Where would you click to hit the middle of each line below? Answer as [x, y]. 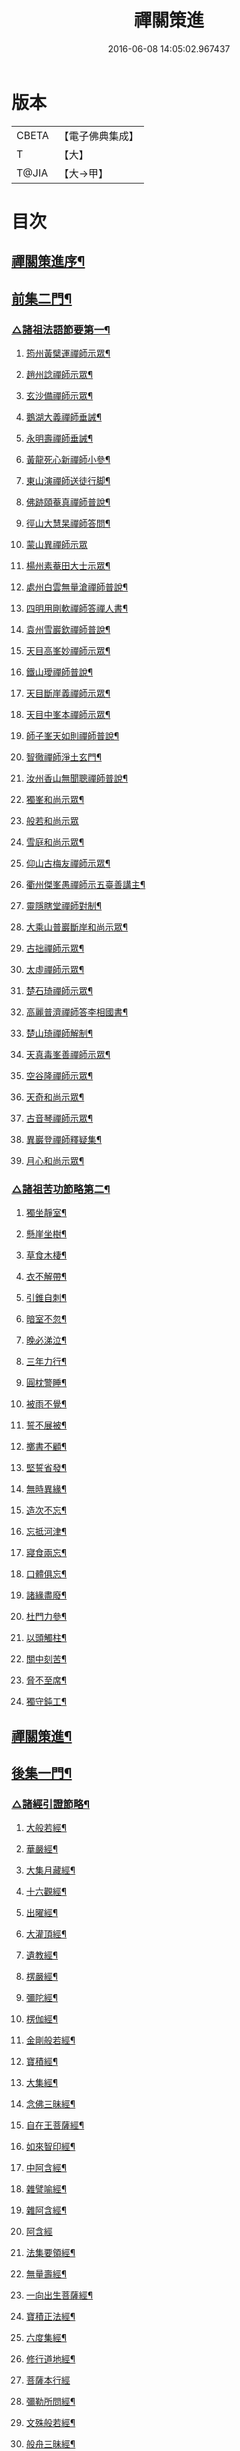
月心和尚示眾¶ [55, 1160]
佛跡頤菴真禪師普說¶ [68, 502]
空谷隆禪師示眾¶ [59, 1075]
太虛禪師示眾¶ [55, 969]
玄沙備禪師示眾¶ [59, 395]
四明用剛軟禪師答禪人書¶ [77, 608]
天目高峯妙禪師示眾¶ [68, 650]
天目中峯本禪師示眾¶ [68, 714]
